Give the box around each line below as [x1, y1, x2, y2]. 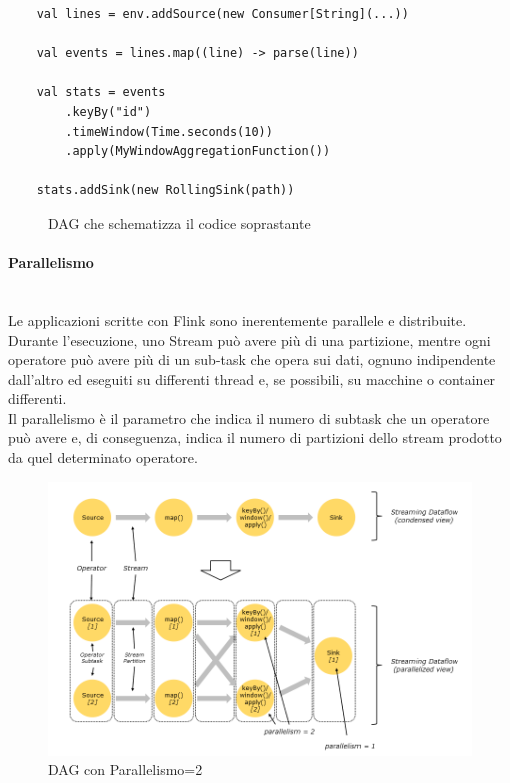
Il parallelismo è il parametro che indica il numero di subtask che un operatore [8, 407, 490, 428]
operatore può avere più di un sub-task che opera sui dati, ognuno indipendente [8, 349, 496, 370]
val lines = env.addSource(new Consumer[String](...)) [36, 7, 409, 21]
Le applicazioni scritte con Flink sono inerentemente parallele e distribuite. [8, 309, 467, 330]
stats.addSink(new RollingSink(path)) [36, 183, 295, 198]
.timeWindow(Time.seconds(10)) [65, 124, 273, 139]
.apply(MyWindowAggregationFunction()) [65, 144, 331, 159]
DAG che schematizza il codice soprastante [48, 212, 311, 233]
